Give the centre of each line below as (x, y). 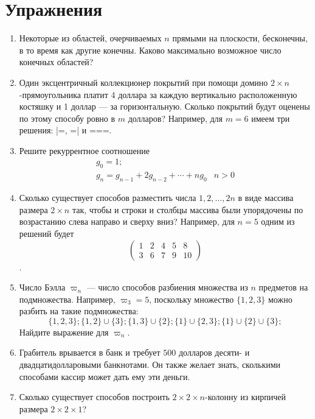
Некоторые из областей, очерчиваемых (90, 38)
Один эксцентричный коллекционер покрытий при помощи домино (144, 82)
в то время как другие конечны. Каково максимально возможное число (150, 50)
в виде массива (266, 198)
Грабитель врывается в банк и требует (90, 352)
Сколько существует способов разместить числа (108, 198)
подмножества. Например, (67, 299)
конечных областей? (56, 62)
